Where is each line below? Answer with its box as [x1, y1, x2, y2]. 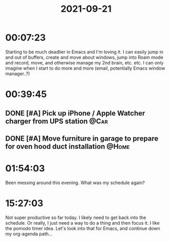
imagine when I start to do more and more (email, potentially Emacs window [5, 65, 165, 71]
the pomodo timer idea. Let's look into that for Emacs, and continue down [5, 225, 160, 231]
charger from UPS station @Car [5, 117, 109, 125]
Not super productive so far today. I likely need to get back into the [5, 214, 146, 221]
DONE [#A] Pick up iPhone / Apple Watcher [5, 108, 145, 118]
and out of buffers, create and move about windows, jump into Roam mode [5, 54, 163, 60]
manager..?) [5, 70, 30, 77]
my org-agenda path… [5, 231, 53, 237]
